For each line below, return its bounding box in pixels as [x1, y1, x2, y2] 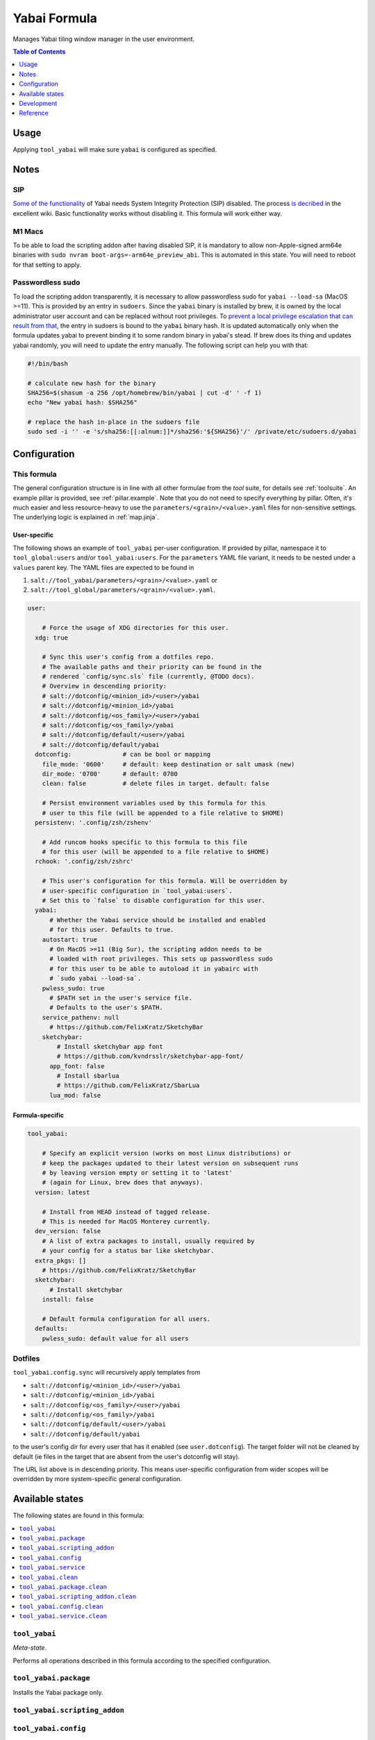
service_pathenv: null [42, 1013, 119, 1021]
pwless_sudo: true [42, 984, 105, 992]
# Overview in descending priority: [42, 682, 167, 690]
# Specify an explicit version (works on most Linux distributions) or [42, 1149, 292, 1157]
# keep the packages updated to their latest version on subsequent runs [42, 1159, 299, 1167]
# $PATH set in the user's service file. [49, 994, 192, 1002]
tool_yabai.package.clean [19, 1583, 108, 1590]
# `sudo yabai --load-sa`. [49, 974, 142, 983]
